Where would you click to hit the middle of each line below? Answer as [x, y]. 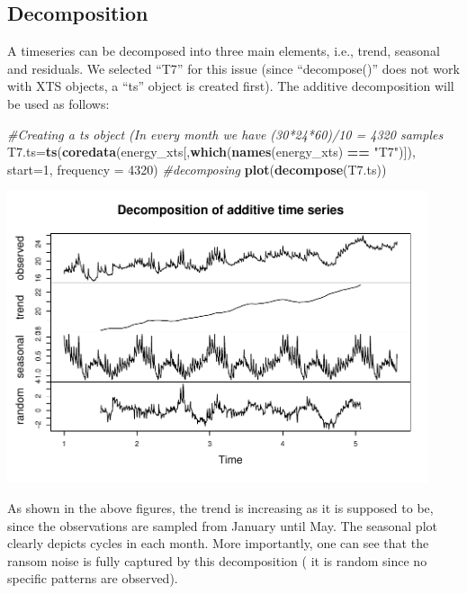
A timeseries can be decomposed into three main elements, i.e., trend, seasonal [224, 51]
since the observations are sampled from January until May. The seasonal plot [222, 525]
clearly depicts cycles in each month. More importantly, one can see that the [218, 543]
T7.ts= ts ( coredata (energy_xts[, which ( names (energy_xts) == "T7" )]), [211, 152]
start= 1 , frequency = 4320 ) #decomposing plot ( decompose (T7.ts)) [197, 169]
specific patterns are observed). [93, 578]
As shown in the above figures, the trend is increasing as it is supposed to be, [220, 507]
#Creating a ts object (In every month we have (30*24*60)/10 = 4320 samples [225, 134]
